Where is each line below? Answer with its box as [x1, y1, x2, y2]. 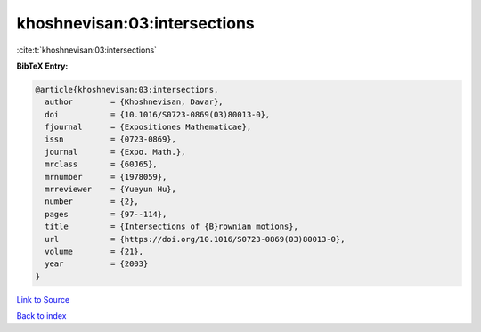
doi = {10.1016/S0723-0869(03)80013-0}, [45, 109, 271, 119]
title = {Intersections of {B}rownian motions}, [45, 222, 298, 231]
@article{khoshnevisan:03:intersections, [35, 85, 219, 94]
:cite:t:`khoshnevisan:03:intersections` [16, 45, 158, 55]
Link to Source [16, 294, 70, 304]
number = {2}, [45, 197, 140, 206]
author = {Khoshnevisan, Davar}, [45, 97, 224, 107]
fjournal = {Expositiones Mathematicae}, [45, 122, 252, 133]
